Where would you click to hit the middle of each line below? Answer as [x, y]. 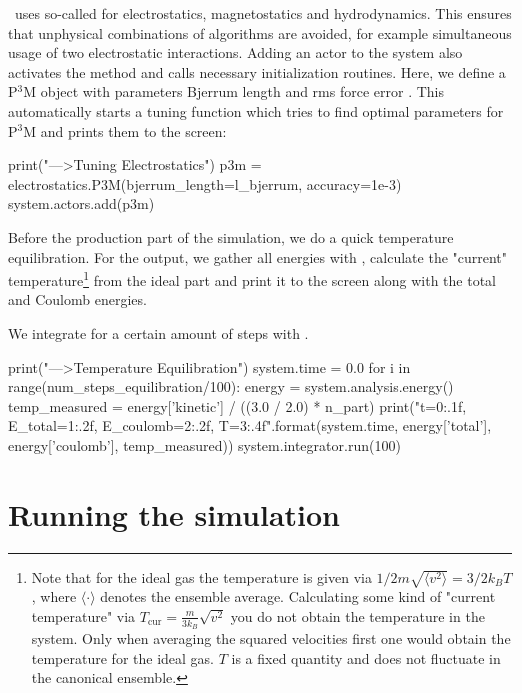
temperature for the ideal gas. [122, 657]
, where [54, 596]
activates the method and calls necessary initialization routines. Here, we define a [257, 71]
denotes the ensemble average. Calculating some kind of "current [298, 596]
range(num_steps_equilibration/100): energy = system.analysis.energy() [231, 386]
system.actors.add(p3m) [81, 203]
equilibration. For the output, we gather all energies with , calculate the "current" [258, 256]
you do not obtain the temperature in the [357, 615]
